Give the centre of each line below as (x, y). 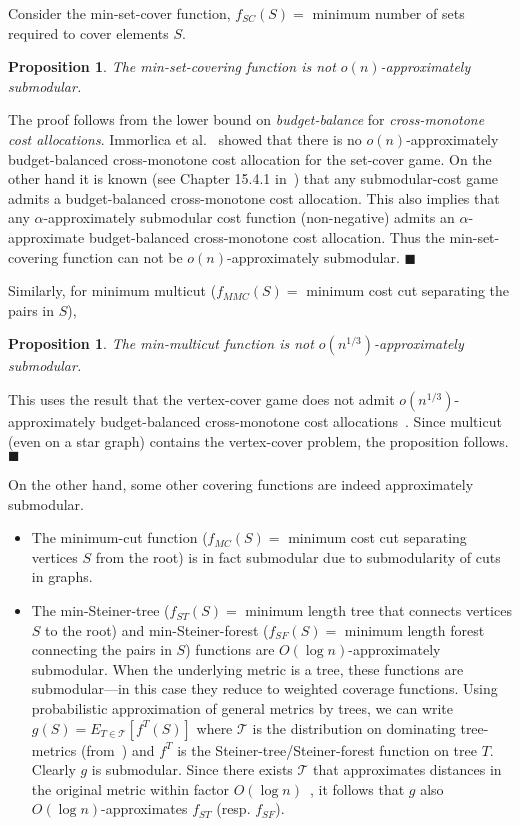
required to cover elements (88, 32)
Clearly (53, 769)
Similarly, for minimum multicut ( (112, 290)
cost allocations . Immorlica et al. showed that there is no (185, 138)
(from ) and (117, 749)
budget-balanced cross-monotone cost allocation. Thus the (266, 236)
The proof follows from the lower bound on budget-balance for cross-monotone (246, 119)
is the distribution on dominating (354, 727)
